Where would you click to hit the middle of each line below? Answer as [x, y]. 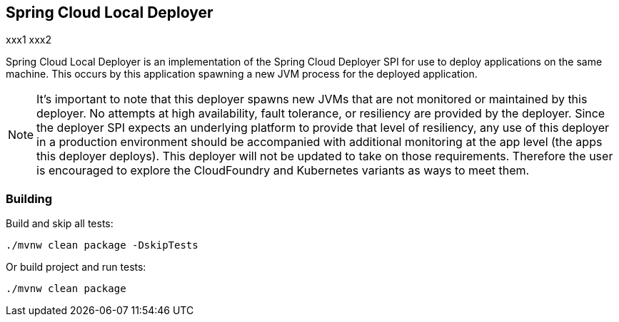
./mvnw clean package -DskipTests [102, 245]
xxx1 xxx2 [29, 40]
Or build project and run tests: [76, 267]
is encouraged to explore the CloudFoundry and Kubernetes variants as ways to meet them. [283, 171]
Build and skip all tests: [60, 224]
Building [29, 198]
